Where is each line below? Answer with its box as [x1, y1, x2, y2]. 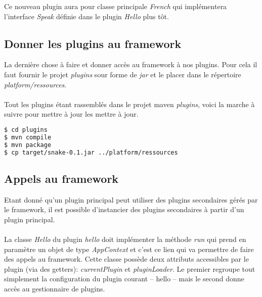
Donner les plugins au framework [4, 35, 182, 51]
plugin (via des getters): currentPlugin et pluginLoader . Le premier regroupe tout [4, 263, 255, 274]
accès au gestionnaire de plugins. [4, 283, 105, 293]
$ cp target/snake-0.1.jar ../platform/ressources [4, 148, 178, 156]
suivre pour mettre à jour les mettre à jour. [4, 109, 139, 119]
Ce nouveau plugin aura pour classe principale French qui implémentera [4, 1, 227, 11]
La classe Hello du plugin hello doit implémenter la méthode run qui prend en [4, 234, 246, 244]
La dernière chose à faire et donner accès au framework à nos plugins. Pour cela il [4, 59, 257, 70]
